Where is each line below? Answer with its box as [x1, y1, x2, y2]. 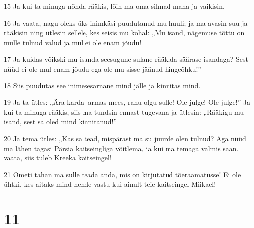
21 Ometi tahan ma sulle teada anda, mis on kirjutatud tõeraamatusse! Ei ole [4, 169, 241, 179]
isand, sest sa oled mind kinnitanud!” [4, 116, 117, 127]
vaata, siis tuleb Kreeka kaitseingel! [4, 152, 112, 163]
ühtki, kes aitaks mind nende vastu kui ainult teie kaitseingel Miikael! [4, 179, 216, 189]
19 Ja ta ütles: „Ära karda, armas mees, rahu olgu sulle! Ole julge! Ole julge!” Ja [4, 97, 251, 107]
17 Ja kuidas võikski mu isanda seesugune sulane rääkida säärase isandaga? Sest [4, 54, 249, 64]
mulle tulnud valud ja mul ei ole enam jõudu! [4, 37, 142, 47]
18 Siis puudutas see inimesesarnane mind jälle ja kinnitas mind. [4, 80, 201, 90]
